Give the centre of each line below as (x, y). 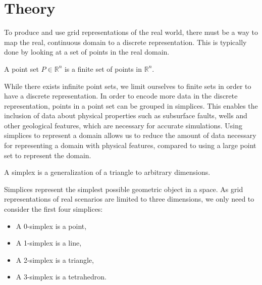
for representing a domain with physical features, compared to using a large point (130, 145)
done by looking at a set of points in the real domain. (87, 52)
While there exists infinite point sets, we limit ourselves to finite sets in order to (128, 86)
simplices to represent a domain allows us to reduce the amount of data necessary (130, 135)
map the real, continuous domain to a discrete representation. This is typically (125, 42)
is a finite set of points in (103, 68)
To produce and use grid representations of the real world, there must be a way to (131, 32)
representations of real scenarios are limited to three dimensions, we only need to (129, 199)
